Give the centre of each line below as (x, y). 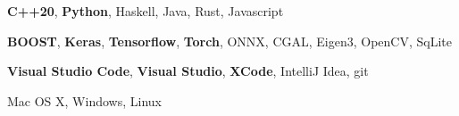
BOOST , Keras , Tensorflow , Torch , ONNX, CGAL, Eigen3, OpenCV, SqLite (229, 41)
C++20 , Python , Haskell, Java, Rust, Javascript (146, 11)
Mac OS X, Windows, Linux (84, 100)
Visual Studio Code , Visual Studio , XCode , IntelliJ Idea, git (188, 71)
